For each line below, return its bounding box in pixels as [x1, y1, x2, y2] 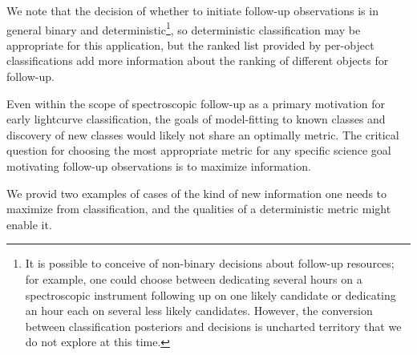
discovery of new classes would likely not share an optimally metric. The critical [6, 126, 399, 143]
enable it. [6, 216, 52, 232]
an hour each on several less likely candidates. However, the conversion [25, 302, 373, 319]
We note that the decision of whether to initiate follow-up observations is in [6, 2, 379, 18]
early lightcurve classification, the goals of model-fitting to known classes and [6, 111, 386, 127]
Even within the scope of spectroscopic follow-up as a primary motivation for [6, 95, 385, 111]
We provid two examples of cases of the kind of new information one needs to [6, 184, 387, 201]
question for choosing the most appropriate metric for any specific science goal [6, 142, 391, 159]
